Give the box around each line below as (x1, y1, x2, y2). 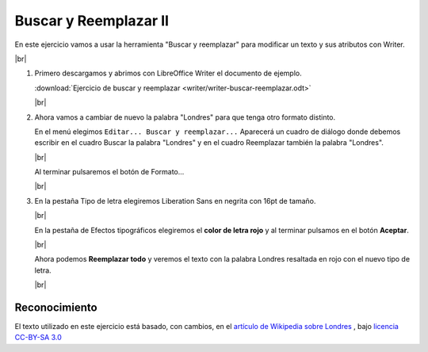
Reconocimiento (14, 301, 98, 314)
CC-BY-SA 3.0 (14, 333, 63, 342)
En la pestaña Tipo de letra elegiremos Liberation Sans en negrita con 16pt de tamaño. (34, 196, 316, 205)
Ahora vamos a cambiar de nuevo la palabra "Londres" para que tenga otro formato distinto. (34, 112, 336, 122)
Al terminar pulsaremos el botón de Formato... (34, 167, 185, 177)
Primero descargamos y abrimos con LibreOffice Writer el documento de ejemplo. (34, 68, 303, 78)
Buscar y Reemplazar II (14, 12, 170, 29)
